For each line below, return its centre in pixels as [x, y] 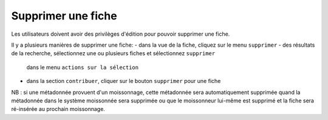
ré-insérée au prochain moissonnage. [58, 109]
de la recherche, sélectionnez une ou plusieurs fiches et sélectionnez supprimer [113, 53]
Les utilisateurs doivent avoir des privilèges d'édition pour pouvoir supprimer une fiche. [121, 34]
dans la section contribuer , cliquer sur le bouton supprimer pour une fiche [124, 81]
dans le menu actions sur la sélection [83, 67]
